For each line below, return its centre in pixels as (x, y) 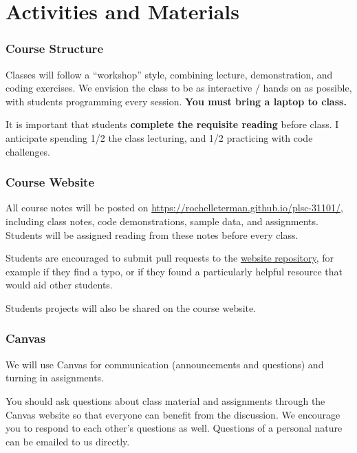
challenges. (28, 151)
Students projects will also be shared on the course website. (131, 307)
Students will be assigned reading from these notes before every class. (152, 234)
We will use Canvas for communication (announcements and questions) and (165, 364)
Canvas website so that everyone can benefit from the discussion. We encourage (173, 414)
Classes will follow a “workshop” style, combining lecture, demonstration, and (169, 74)
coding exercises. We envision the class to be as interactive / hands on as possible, (179, 88)
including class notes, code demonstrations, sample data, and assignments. (162, 221)
